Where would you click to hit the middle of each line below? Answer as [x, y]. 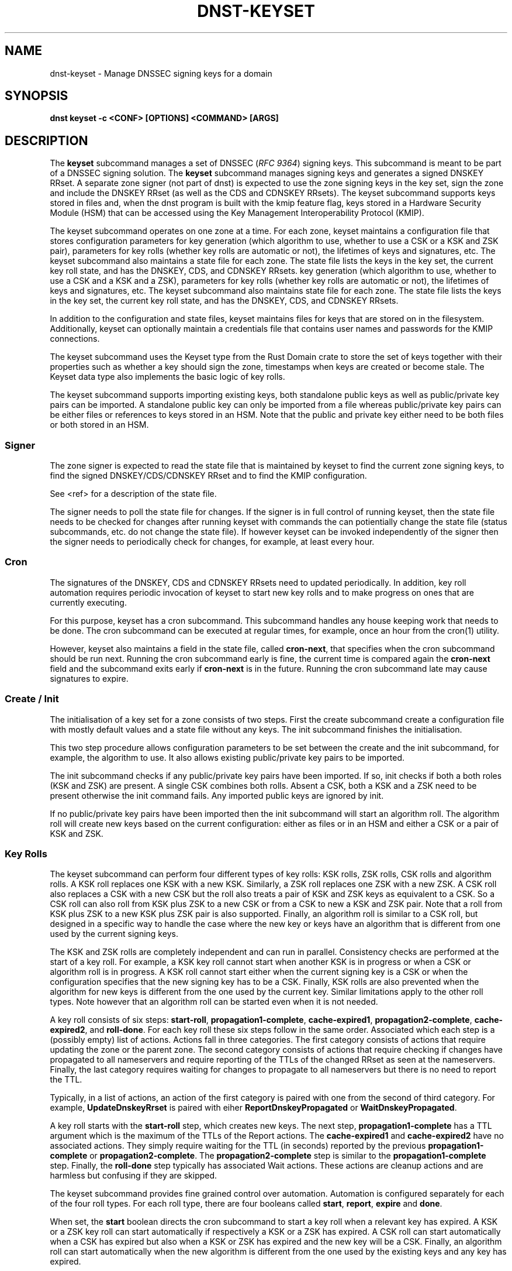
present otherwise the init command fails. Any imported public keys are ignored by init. [217, 795]
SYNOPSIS [37, 96]
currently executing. [88, 602]
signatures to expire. [89, 678]
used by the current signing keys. [114, 934]
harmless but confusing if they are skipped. [134, 1176]
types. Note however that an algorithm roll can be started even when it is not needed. [214, 1002]
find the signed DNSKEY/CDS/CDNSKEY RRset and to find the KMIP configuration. [208, 476]
